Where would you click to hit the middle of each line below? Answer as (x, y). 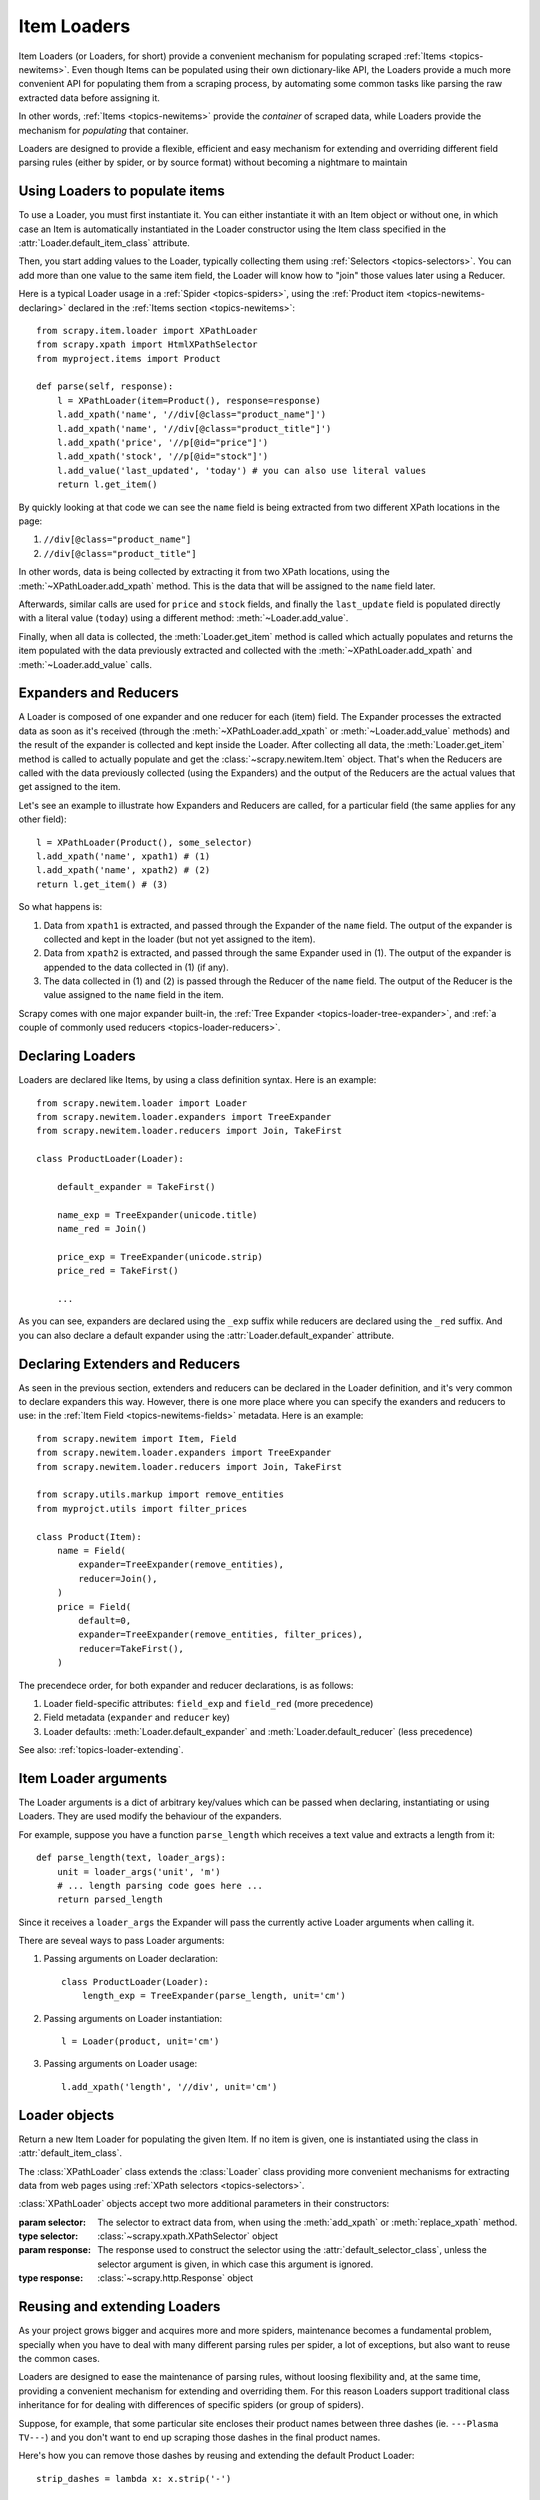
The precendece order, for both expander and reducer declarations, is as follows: (186, 1685)
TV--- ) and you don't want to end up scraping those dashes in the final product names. (199, 2437)
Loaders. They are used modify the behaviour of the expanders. (150, 1816)
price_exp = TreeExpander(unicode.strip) (160, 1256)
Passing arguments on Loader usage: (120, 2064)
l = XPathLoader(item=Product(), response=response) (189, 400)
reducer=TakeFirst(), (131, 1648)
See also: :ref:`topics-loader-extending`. (101, 1750)
